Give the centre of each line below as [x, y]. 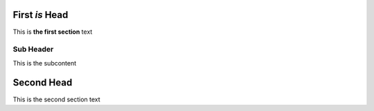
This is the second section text [56, 99]
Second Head [43, 83]
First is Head [41, 15]
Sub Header [33, 50]
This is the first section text [53, 32]
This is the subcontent [45, 63]
